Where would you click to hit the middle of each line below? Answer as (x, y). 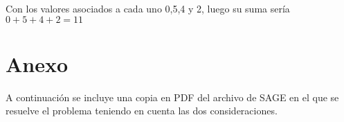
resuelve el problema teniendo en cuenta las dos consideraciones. (142, 111)
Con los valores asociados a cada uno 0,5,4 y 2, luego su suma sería (148, 8)
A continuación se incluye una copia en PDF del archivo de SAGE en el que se (172, 97)
